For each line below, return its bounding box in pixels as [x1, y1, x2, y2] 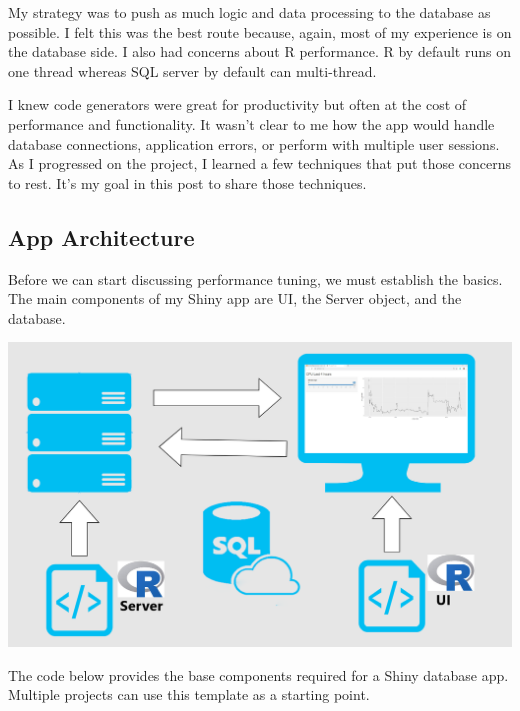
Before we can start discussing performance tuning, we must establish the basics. [8, 268, 503, 289]
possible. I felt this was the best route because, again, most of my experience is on [8, 21, 512, 42]
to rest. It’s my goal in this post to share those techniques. [8, 172, 367, 193]
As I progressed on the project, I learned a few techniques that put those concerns [8, 153, 512, 174]
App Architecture [8, 221, 195, 252]
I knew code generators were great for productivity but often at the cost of [8, 94, 467, 115]
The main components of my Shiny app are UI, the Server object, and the [8, 288, 462, 309]
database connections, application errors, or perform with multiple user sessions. [8, 133, 500, 154]
